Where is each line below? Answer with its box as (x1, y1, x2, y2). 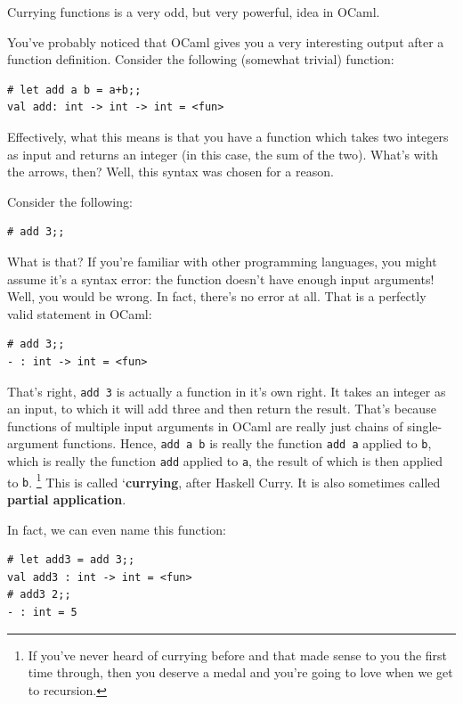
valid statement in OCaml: (7, 304, 152, 323)
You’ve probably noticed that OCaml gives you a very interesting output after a (7, 32, 444, 51)
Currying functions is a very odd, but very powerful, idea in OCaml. (7, 3, 380, 20)
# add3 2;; (7, 588, 71, 602)
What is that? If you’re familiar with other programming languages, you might (7, 251, 437, 270)
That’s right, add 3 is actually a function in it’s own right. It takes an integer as (7, 381, 446, 400)
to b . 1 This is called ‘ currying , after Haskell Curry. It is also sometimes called (7, 470, 441, 491)
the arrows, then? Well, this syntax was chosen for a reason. (7, 162, 334, 181)
